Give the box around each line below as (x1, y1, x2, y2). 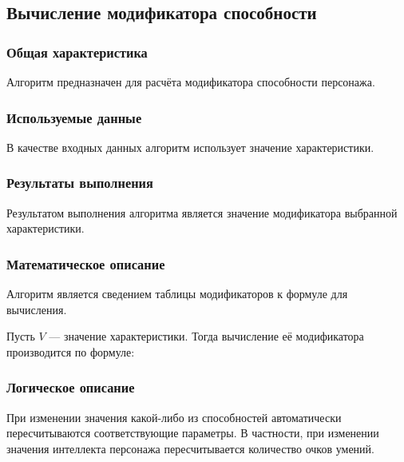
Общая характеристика (6, 42, 148, 62)
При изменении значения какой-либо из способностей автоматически (6, 408, 342, 425)
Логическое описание (6, 377, 135, 397)
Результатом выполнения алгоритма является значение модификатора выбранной (6, 204, 398, 221)
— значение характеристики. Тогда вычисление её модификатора (49, 328, 364, 345)
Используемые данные (6, 107, 142, 127)
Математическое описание (6, 253, 165, 273)
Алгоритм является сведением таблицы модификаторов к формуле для (6, 285, 348, 302)
